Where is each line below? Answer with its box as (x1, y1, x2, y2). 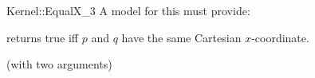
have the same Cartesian (121, 29, 242, 45)
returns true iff (6, 29, 79, 45)
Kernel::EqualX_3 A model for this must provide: (6, 2, 250, 18)
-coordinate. (251, 29, 309, 45)
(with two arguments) (6, 56, 112, 72)
